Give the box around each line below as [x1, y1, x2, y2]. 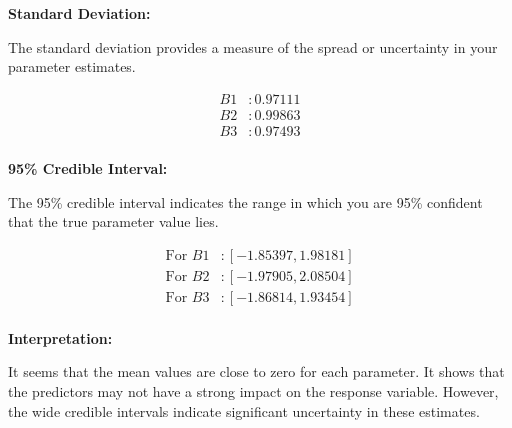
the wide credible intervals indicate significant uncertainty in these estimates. [8, 400, 480, 421]
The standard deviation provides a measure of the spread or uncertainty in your [8, 36, 498, 57]
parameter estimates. [8, 56, 136, 77]
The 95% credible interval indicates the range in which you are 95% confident [8, 191, 483, 212]
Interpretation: [8, 327, 113, 348]
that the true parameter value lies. [8, 211, 219, 232]
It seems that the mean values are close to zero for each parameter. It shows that [8, 361, 505, 382]
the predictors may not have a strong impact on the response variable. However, [8, 381, 499, 401]
